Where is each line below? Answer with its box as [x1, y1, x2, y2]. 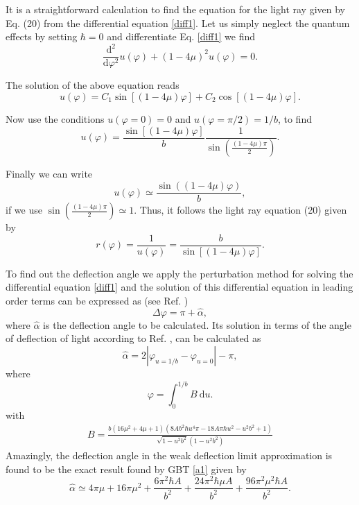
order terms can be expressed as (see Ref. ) [6, 293, 189, 307]
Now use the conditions [6, 111, 105, 126]
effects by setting [6, 29, 78, 44]
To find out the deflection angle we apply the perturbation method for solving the [6, 266, 353, 280]
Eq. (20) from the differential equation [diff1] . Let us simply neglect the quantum [6, 15, 350, 30]
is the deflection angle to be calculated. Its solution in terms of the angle [43, 317, 351, 332]
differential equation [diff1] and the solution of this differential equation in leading [6, 280, 353, 294]
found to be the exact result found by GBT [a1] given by [6, 461, 247, 476]
